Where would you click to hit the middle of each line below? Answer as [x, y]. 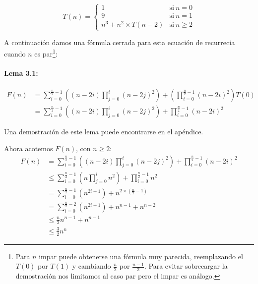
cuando [15, 53]
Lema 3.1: [21, 73]
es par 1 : [46, 53]
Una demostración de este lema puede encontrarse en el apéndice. [104, 132]
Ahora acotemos [29, 148]
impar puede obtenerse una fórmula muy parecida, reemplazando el [141, 256]
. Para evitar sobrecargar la [186, 266]
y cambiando [92, 266]
